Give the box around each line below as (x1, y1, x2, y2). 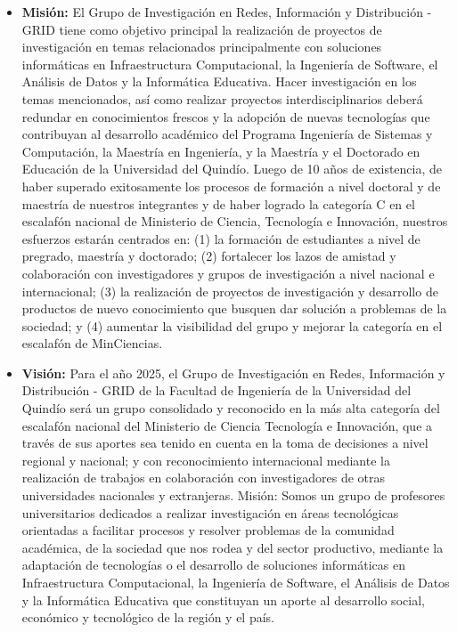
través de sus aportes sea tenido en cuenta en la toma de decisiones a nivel (21, 433, 428, 452)
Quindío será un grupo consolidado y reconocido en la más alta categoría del (21, 399, 440, 417)
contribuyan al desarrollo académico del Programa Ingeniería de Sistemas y (21, 125, 433, 143)
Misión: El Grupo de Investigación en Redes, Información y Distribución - (21, 3, 432, 20)
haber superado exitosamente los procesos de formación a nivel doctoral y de (21, 176, 441, 195)
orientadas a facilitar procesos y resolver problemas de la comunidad (21, 521, 395, 539)
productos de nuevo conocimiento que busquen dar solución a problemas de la (21, 299, 447, 318)
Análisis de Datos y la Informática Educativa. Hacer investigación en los (21, 72, 417, 91)
